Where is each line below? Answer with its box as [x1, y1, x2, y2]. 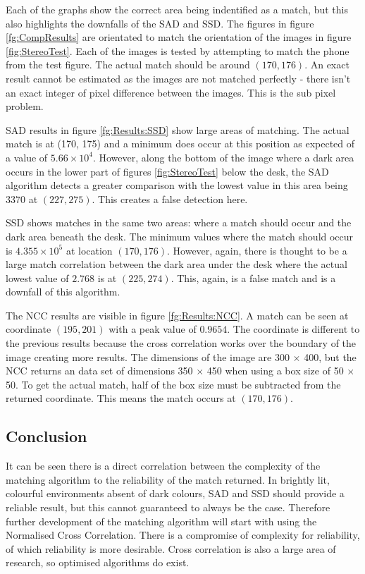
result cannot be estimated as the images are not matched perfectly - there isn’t [6, 71, 351, 85]
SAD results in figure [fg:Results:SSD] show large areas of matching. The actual [6, 122, 349, 137]
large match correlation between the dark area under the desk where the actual [6, 257, 347, 271]
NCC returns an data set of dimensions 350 [6, 363, 193, 378]
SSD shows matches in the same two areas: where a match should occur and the [6, 215, 352, 230]
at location [66, 243, 113, 257]
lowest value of [6, 270, 69, 285]
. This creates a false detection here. [92, 191, 248, 206]
